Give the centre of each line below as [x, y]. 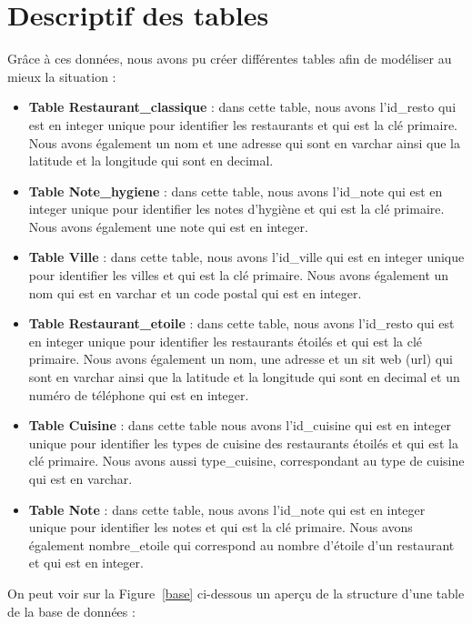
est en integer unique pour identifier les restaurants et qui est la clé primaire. [243, 124]
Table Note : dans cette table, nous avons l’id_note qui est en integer [227, 509]
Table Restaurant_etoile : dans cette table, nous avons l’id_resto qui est [241, 323]
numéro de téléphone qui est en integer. [139, 394]
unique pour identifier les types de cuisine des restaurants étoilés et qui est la [243, 443]
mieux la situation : [62, 76]
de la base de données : [71, 611]
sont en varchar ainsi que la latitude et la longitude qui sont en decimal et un [244, 377]
